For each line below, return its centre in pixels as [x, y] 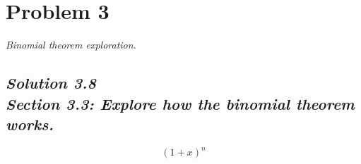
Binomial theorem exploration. [71, 45]
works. [30, 124]
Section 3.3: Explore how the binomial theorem [180, 103]
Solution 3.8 [51, 83]
